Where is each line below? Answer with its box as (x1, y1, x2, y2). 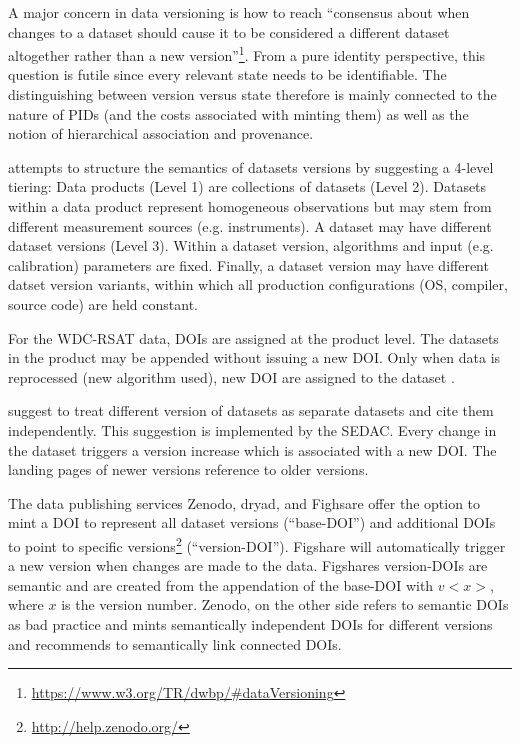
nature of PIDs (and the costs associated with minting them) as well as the (8, 103, 469, 124)
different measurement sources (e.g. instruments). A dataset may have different (8, 215, 492, 236)
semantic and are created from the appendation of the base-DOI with (8, 574, 434, 595)
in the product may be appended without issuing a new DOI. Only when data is (8, 347, 501, 368)
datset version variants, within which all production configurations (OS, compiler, (8, 274, 508, 295)
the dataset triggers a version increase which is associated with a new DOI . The (8, 439, 497, 460)
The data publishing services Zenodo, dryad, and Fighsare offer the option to (8, 492, 481, 513)
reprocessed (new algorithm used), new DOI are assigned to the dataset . (8, 366, 455, 387)
